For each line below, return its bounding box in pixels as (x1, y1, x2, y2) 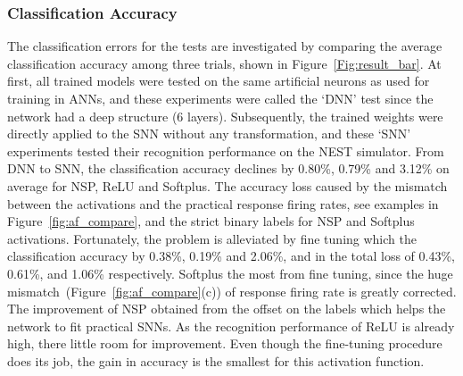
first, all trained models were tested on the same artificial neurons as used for (7, 71, 430, 90)
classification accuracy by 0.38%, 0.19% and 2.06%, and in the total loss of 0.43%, (7, 246, 455, 265)
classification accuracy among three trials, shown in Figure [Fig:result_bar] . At (7, 54, 442, 72)
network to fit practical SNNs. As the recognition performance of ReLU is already (7, 316, 455, 335)
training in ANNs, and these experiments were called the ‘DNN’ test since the (7, 89, 434, 107)
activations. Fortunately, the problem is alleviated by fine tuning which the (7, 229, 417, 247)
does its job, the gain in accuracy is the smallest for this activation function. (7, 351, 425, 370)
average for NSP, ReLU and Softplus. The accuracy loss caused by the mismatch (7, 176, 448, 195)
